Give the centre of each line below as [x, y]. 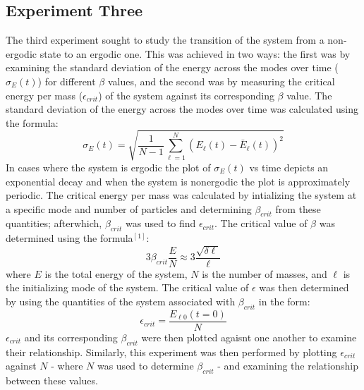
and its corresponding [71, 337]
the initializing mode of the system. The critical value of [127, 287]
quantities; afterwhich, [54, 223]
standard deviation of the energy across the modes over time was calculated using [182, 109]
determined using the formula [69, 238]
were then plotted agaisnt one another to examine [249, 337]
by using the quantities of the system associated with [121, 301]
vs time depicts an [289, 167]
